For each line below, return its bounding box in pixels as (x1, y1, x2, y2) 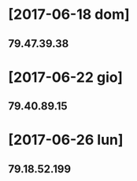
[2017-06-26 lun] (8, 131, 124, 149)
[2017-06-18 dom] (8, 6, 130, 24)
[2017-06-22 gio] (8, 68, 124, 86)
